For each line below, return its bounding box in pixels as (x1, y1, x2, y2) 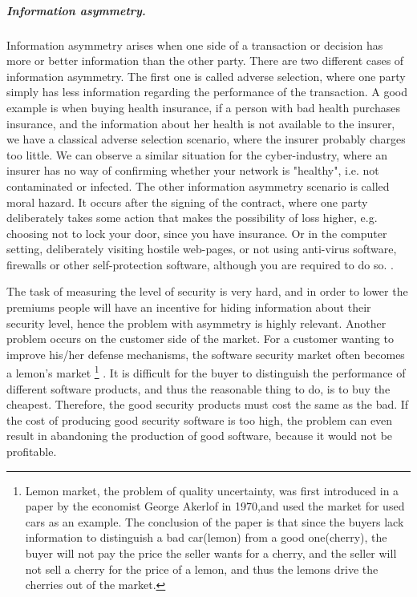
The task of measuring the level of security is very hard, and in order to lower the (6, 283, 408, 300)
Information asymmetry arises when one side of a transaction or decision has (6, 36, 383, 53)
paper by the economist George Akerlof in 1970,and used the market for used (25, 498, 405, 514)
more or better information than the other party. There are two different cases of (6, 52, 404, 69)
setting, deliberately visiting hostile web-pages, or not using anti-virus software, (6, 240, 397, 257)
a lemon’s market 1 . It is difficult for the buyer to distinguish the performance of (6, 362, 406, 381)
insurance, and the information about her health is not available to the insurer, (6, 115, 395, 131)
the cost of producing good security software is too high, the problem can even (6, 411, 393, 428)
